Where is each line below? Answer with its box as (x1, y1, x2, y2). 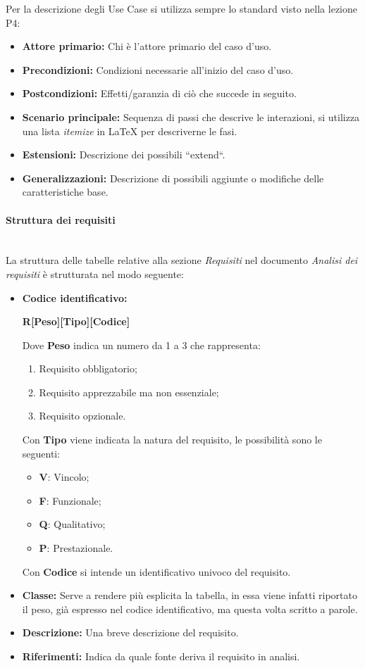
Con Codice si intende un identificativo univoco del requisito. (22, 564, 291, 579)
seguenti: (22, 446, 61, 460)
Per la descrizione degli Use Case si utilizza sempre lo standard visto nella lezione (6, 1, 357, 15)
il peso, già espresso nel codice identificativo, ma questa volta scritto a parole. (22, 601, 358, 616)
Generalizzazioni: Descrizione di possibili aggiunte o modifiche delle (22, 170, 324, 185)
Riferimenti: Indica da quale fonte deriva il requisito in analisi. (22, 649, 300, 664)
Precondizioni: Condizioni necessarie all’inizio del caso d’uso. (22, 62, 294, 77)
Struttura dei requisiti (6, 212, 116, 227)
